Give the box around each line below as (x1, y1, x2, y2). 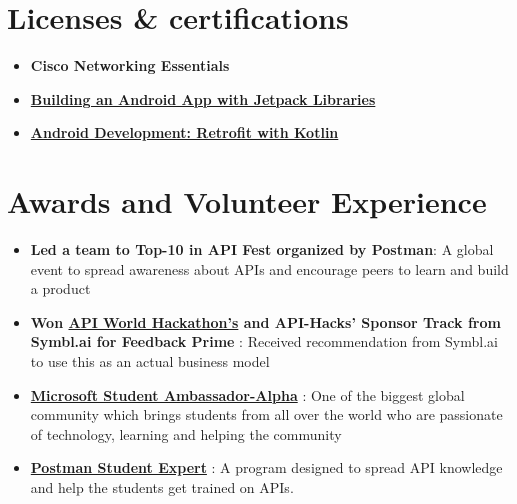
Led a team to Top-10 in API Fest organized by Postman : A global (30, 239, 494, 260)
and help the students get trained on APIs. (30, 476, 294, 497)
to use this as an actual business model (30, 351, 270, 371)
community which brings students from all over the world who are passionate (30, 404, 503, 425)
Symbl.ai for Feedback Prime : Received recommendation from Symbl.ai (30, 331, 498, 352)
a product (30, 278, 91, 299)
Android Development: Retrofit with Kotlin (30, 122, 339, 143)
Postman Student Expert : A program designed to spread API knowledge (30, 457, 503, 478)
